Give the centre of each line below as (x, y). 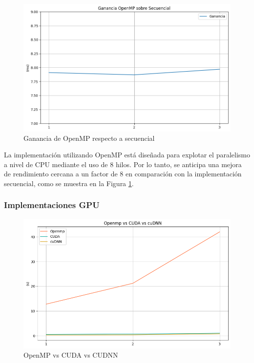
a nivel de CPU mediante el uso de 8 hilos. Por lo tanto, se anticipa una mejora (123, 164)
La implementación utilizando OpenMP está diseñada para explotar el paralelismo (127, 155)
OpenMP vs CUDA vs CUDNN (71, 355)
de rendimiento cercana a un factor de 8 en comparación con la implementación (123, 174)
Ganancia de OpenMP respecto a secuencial (89, 138)
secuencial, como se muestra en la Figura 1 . (69, 183)
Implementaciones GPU (52, 205)
